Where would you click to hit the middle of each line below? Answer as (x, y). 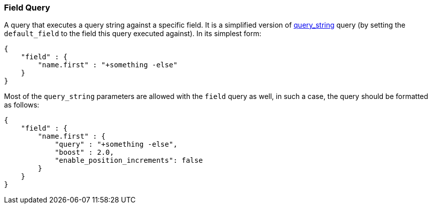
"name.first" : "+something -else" (108, 65)
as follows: (22, 105)
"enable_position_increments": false (129, 161)
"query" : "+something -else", (116, 144)
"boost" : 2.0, (85, 152)
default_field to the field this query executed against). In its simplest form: (133, 34)
